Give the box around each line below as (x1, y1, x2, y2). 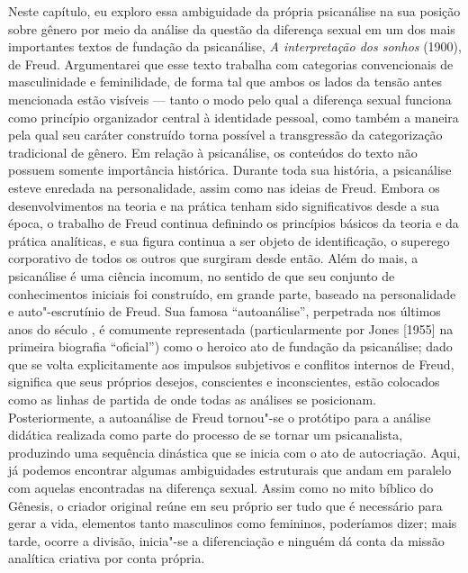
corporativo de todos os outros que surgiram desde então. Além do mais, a (8, 249, 418, 268)
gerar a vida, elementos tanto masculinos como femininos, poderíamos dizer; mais (8, 514, 457, 532)
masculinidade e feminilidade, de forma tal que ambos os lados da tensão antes (8, 72, 442, 91)
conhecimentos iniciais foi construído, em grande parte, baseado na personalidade (8, 284, 456, 303)
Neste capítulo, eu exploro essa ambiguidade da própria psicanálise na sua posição (8, 2, 461, 20)
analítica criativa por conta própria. (8, 549, 205, 568)
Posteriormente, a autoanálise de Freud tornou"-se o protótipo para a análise (8, 407, 431, 426)
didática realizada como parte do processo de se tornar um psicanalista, (8, 425, 403, 444)
